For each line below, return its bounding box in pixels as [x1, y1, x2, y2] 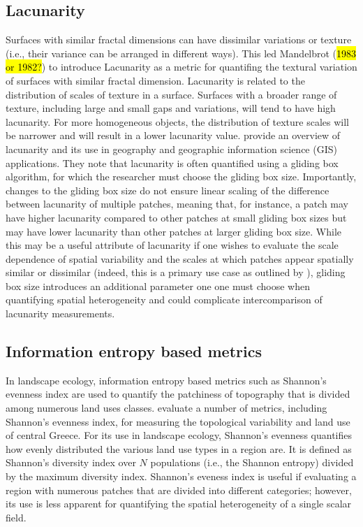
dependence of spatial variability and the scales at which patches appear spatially [6, 251, 354, 266]
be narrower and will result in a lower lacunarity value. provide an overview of [6, 128, 341, 143]
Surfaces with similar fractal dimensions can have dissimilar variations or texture [6, 32, 352, 47]
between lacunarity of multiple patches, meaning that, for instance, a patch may [6, 196, 349, 211]
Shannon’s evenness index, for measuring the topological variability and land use [6, 414, 350, 428]
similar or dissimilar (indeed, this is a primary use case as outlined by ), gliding [6, 265, 346, 280]
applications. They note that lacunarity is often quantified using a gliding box [6, 155, 339, 170]
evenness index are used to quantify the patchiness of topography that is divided [6, 387, 350, 401]
